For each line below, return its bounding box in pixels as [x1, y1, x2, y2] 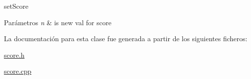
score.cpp [4, 66, 32, 76]
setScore [4, 1, 28, 11]
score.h [4, 49, 25, 60]
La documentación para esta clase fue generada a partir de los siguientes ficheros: [4, 33, 248, 44]
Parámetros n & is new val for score [4, 17, 112, 27]
